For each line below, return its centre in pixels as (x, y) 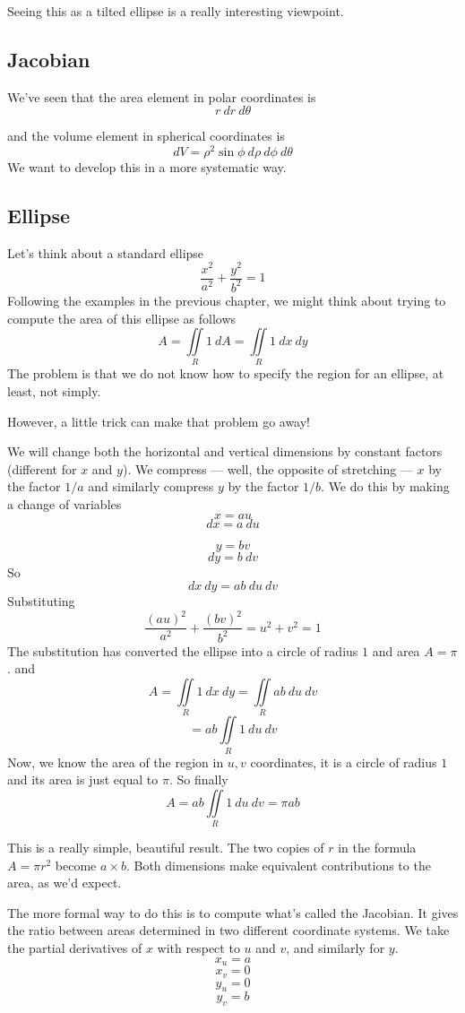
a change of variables (65, 504)
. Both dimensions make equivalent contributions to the (278, 865)
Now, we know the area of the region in (116, 762)
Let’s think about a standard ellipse (106, 252)
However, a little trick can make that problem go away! (159, 421)
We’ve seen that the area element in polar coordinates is (162, 96)
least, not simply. (54, 391)
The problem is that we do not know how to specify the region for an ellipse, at (226, 373)
